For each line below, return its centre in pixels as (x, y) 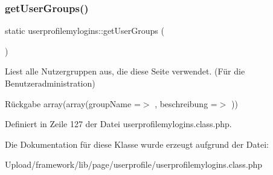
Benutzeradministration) (50, 83)
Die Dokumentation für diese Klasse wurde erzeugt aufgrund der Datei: (137, 144)
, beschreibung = (186, 103)
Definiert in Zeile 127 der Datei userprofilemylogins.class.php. (118, 124)
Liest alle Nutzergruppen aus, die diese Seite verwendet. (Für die (125, 71)
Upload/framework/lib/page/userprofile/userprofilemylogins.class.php (134, 164)
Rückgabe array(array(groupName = (73, 103)
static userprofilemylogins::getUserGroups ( (85, 31)
